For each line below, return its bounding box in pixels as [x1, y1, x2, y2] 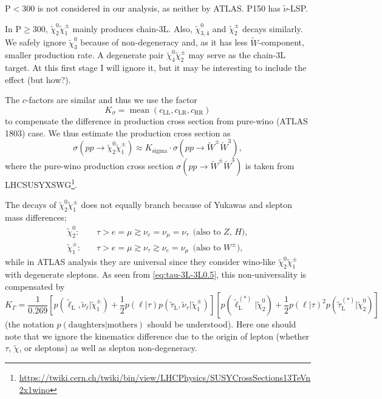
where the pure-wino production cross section [5, 159, 174, 172]
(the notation [5, 318, 54, 330]
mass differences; [5, 211, 67, 224]
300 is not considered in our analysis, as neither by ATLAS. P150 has [22, 2, 281, 14]
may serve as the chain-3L [188, 49, 285, 61]
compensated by [5, 280, 65, 292]
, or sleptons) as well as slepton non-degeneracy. [19, 341, 197, 354]
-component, [258, 36, 304, 49]
